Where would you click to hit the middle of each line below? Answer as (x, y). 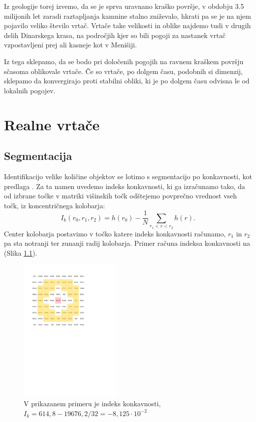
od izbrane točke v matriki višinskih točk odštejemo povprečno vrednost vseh (121, 196)
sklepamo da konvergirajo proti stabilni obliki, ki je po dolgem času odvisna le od (127, 81)
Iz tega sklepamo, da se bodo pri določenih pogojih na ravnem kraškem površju (124, 61)
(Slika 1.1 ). (21, 252)
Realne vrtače (52, 124)
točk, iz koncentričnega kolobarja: (55, 205)
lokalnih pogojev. (30, 90)
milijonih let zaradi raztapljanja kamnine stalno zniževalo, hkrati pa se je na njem (128, 16)
